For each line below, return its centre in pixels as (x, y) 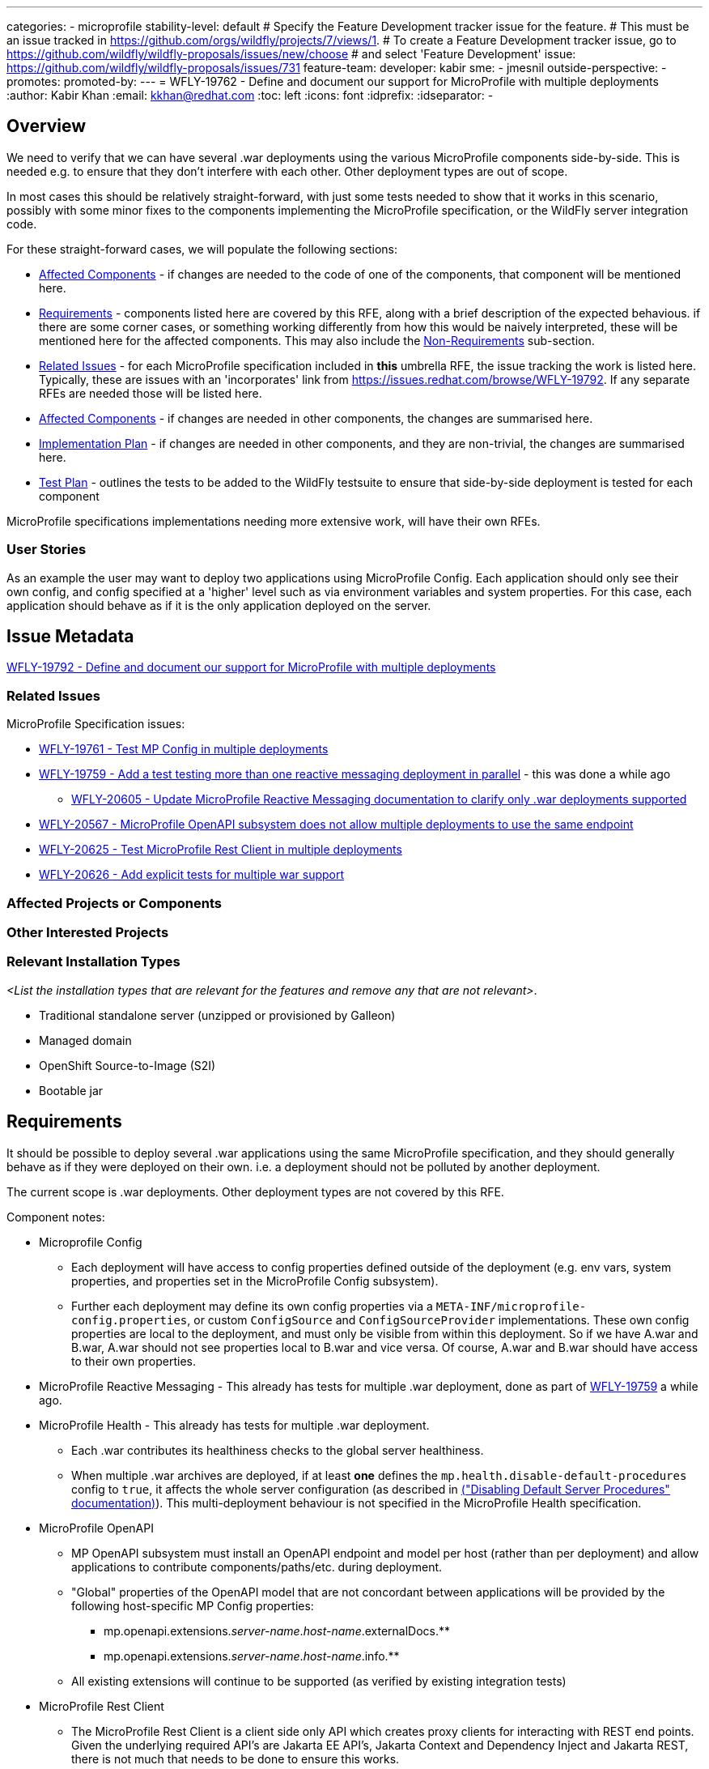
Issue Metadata (70, 637)
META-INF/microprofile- (511, 1306)
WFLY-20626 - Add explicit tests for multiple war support (192, 875)
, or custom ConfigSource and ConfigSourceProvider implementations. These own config (438, 1319)
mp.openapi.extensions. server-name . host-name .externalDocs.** (277, 1630)
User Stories (47, 550)
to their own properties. (134, 1361)
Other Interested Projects (88, 932)
